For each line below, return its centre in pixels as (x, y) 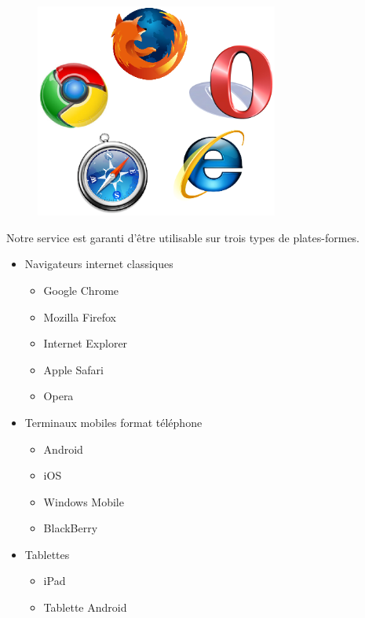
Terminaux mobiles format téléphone (113, 422)
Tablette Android (85, 607)
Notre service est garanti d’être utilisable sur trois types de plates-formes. (183, 237)
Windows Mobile (84, 501)
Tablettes (47, 554)
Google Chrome (81, 290)
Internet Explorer (86, 343)
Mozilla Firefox (80, 316)
